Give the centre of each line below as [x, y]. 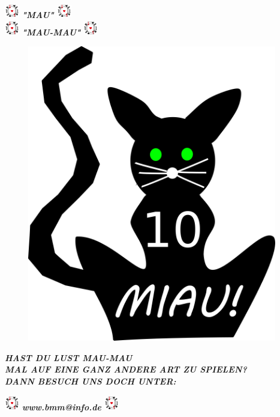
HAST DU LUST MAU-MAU [69, 357]
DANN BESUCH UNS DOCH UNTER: [91, 381]
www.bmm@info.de [61, 406]
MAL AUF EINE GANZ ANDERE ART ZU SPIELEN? [126, 369]
